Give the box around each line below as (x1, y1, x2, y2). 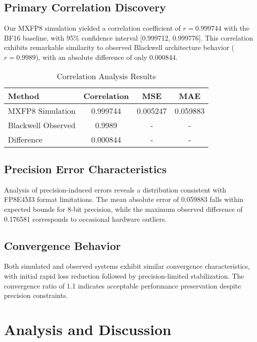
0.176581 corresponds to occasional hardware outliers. (4, 213, 167, 224)
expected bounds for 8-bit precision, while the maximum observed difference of (4, 203, 243, 214)
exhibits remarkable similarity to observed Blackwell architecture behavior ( (4, 42, 235, 52)
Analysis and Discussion (4, 319, 171, 339)
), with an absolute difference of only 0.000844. (35, 51, 178, 62)
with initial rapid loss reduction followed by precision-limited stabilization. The (4, 270, 244, 281)
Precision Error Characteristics (4, 161, 167, 176)
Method (8, 90, 40, 101)
